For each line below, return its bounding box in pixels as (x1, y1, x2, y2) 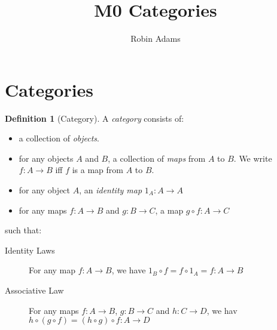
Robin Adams (130, 32, 181, 45)
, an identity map (79, 184, 142, 196)
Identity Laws (5, 243, 55, 256)
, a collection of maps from (108, 152, 206, 164)
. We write (233, 152, 272, 164)
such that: (5, 224, 42, 236)
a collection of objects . (19, 132, 99, 144)
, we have (111, 264, 146, 276)
